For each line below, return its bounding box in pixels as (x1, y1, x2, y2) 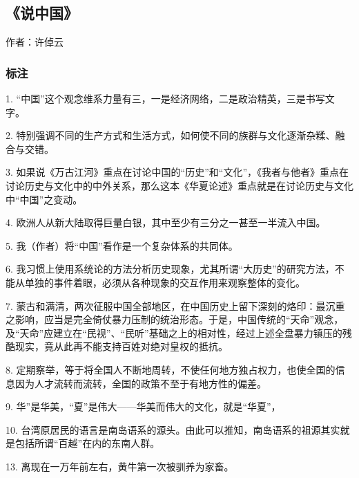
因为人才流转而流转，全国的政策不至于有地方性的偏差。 (14, 376, 266, 390)
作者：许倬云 (6, 35, 64, 49)
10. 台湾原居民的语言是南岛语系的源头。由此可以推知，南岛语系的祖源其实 (6, 422, 340, 436)
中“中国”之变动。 (6, 192, 83, 206)
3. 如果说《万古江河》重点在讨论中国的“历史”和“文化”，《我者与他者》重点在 (6, 165, 349, 179)
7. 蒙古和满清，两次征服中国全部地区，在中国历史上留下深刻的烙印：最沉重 (6, 298, 345, 313)
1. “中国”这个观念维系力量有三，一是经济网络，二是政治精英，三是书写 (6, 91, 325, 106)
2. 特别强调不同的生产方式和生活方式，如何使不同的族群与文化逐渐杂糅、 (6, 128, 336, 143)
